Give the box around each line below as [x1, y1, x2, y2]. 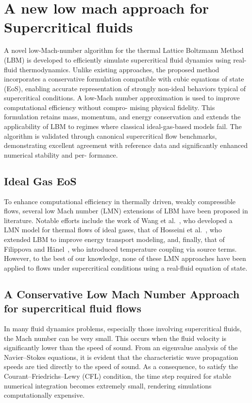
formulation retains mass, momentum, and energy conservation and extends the [4, 112, 241, 122]
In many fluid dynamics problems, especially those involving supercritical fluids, [4, 323, 242, 333]
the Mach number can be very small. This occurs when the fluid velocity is [4, 333, 227, 343]
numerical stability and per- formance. [4, 149, 118, 160]
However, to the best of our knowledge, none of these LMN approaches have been [4, 253, 246, 263]
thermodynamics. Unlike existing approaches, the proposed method [19, 64, 219, 74]
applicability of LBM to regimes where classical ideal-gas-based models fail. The [4, 121, 242, 131]
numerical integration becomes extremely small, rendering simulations [4, 380, 212, 390]
